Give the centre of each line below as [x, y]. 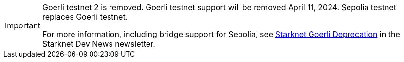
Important [23, 25]
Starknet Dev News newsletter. [99, 44]
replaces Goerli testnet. [85, 17]
